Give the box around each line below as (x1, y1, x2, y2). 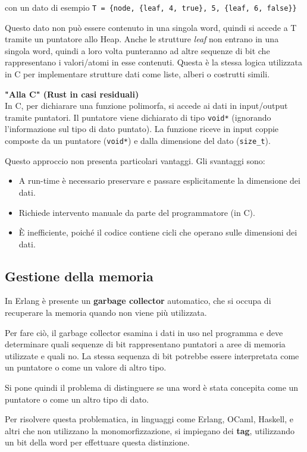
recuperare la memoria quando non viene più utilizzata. (5, 306, 207, 319)
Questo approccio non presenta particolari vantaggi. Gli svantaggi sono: (5, 154, 265, 167)
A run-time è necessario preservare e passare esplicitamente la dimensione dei (18, 174, 300, 187)
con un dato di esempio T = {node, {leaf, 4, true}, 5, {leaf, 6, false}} (5, 1, 297, 13)
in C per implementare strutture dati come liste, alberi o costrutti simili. (5, 68, 270, 80)
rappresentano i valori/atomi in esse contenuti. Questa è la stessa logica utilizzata (5, 56, 302, 68)
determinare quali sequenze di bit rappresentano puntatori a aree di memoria (5, 338, 286, 350)
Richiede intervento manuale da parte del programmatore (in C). (18, 206, 255, 218)
